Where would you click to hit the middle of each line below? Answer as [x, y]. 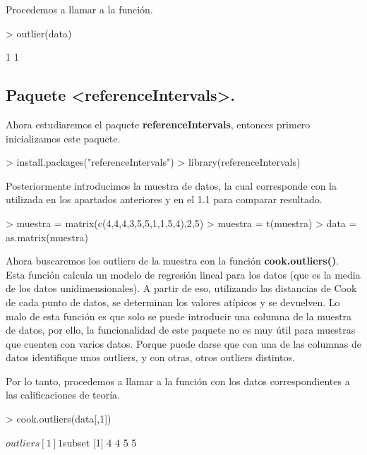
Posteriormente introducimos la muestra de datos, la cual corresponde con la [172, 185]
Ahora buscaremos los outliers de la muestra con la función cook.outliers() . [173, 261]
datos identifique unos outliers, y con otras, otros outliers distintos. [150, 357]
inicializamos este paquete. [63, 138]
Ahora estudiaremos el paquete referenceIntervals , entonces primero [158, 124]
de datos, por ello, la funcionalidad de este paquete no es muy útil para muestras [181, 330]
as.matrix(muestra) [47, 237]
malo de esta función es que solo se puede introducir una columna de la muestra [179, 316]
